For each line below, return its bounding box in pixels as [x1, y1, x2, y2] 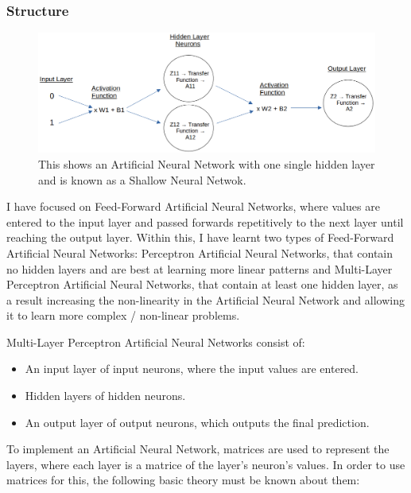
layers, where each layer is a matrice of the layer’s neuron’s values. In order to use [6, 456, 405, 472]
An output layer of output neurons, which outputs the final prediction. [25, 413, 370, 430]
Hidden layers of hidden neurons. [25, 387, 186, 404]
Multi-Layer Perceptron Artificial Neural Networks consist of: [6, 333, 305, 350]
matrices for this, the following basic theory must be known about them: [6, 472, 360, 488]
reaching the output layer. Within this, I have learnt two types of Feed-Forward [6, 229, 394, 246]
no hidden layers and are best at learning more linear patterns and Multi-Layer [6, 260, 393, 277]
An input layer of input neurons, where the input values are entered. [25, 360, 359, 377]
